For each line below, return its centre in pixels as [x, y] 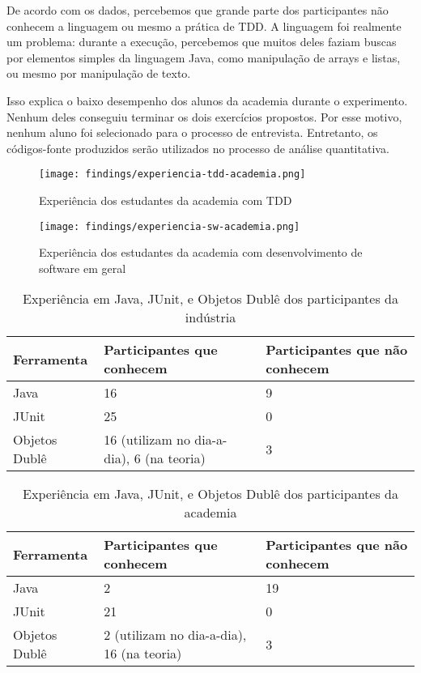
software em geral [83, 268]
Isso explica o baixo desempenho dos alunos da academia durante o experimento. [207, 100]
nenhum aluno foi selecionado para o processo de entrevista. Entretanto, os [192, 132]
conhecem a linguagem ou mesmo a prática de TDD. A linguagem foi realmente [204, 26]
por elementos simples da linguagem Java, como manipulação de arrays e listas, [204, 57]
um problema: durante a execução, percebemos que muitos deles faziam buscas [202, 42]
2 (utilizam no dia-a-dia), [175, 635]
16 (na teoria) [143, 654]
